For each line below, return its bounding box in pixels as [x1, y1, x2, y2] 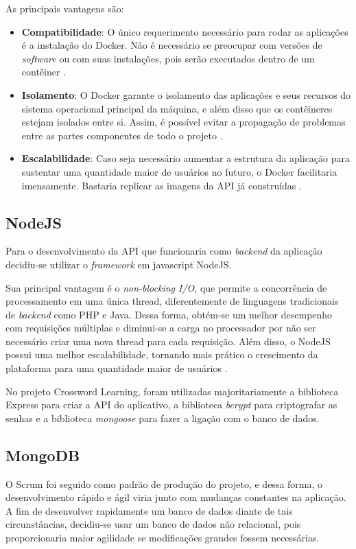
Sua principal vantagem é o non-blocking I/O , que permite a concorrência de [5, 280, 327, 294]
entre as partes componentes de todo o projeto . [21, 128, 223, 142]
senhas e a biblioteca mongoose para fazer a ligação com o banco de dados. [5, 410, 320, 425]
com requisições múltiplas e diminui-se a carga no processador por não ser [5, 320, 316, 335]
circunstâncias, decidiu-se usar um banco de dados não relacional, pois [5, 517, 301, 531]
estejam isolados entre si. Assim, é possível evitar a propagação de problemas [21, 115, 346, 129]
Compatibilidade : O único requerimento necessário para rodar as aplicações [21, 24, 348, 38]
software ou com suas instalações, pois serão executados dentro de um [21, 51, 315, 65]
